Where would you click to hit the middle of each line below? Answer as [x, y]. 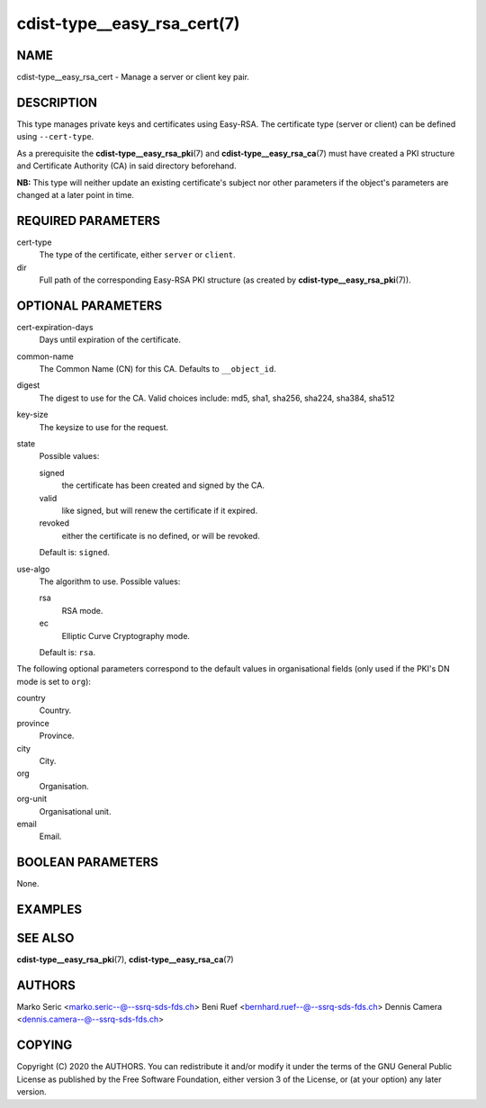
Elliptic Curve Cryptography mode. [126, 635]
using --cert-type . [55, 137]
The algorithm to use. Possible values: [110, 581]
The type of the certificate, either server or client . [137, 255]
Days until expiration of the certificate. [110, 340]
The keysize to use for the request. [104, 427]
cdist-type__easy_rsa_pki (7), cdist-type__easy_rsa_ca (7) [125, 959]
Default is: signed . [74, 553]
